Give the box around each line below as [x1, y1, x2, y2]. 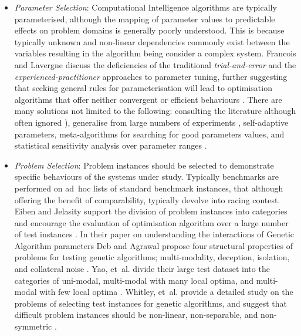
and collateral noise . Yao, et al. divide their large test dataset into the [14, 263, 270, 275]
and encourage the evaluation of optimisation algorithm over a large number [14, 216, 289, 229]
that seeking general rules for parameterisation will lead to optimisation [14, 82, 272, 94]
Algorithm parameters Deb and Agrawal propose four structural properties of [14, 239, 293, 251]
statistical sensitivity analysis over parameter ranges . [14, 139, 207, 152]
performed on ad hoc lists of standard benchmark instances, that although [14, 182, 283, 194]
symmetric [14, 320, 52, 332]
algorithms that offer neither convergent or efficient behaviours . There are [14, 93, 282, 105]
